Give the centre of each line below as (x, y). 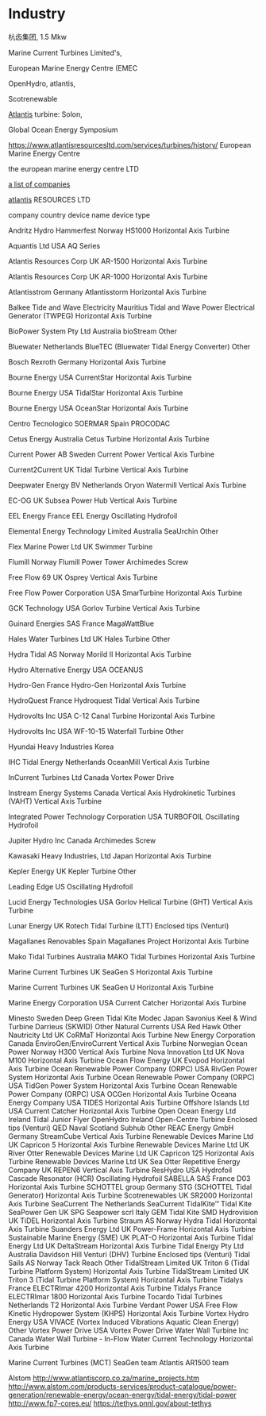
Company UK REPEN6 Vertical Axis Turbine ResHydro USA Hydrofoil (120, 1170)
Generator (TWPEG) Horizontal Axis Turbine (80, 315)
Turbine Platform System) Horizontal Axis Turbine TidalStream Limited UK (129, 1271)
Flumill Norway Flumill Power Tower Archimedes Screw (98, 561)
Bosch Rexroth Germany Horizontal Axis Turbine (87, 361)
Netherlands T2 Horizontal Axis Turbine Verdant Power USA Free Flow (123, 1305)
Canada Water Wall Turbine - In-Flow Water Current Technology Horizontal (131, 1338)
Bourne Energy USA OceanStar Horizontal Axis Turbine (98, 408)
